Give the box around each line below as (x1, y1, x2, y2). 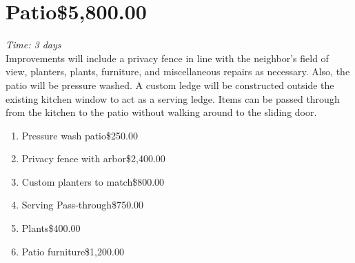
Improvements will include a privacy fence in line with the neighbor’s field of (6, 50, 329, 65)
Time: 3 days (6, 37, 61, 52)
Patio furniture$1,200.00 (21, 244, 124, 258)
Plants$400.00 (21, 221, 81, 235)
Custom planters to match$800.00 (21, 174, 165, 188)
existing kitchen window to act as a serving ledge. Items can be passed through (6, 91, 340, 106)
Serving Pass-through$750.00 (21, 197, 144, 212)
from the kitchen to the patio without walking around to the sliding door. (6, 105, 317, 119)
